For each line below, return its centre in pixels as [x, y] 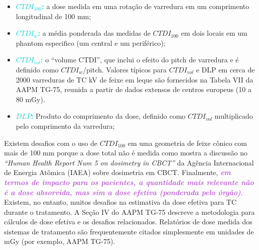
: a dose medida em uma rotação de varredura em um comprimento [146, 6]
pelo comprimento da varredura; [65, 126]
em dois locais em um [214, 33]
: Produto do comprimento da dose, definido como [108, 116]
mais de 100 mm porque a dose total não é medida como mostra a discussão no [126, 153]
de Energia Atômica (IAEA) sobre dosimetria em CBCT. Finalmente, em [117, 172]
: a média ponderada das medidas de [94, 33]
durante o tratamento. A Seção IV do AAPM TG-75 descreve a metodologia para [129, 212]
